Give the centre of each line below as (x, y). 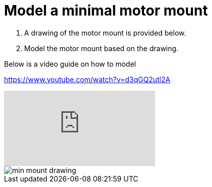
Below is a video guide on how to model (70, 64)
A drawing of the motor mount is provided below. (105, 33)
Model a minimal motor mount (106, 11)
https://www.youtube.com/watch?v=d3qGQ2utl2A (87, 79)
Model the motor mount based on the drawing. (101, 48)
